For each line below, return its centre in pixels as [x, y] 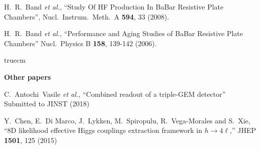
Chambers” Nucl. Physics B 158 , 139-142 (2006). [80, 43]
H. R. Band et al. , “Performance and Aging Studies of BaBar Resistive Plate [124, 33]
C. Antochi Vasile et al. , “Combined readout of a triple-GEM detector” [115, 94]
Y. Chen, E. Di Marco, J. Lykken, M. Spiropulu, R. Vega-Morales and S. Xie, [127, 120]
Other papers [28, 77]
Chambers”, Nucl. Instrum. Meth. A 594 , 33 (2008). [87, 16]
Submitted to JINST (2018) [47, 104]
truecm [15, 60]
